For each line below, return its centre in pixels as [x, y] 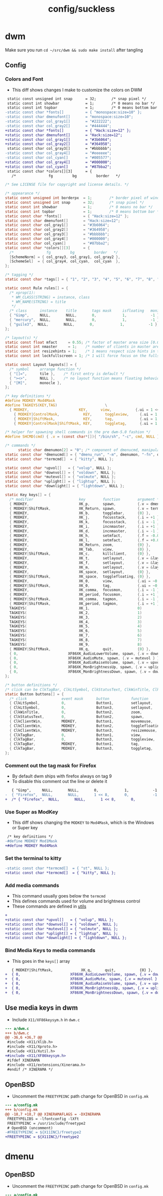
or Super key [25, 828]
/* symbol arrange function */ [45, 369]
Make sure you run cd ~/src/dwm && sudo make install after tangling [74, 50]
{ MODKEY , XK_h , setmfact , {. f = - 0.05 [85, 536]
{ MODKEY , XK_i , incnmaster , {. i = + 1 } [84, 527]
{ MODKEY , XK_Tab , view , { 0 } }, [80, 549]
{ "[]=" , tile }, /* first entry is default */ [67, 374]
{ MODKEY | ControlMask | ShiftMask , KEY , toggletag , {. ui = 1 [86, 423]
